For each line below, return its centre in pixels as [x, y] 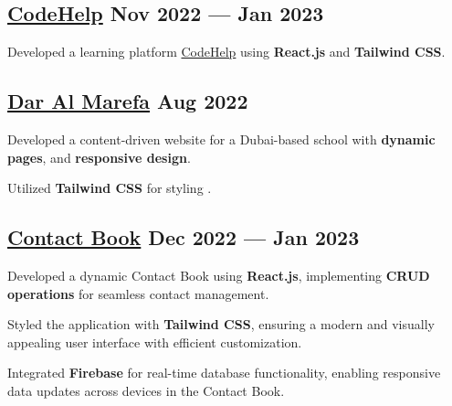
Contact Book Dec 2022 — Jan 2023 [184, 237]
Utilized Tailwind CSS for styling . [110, 188]
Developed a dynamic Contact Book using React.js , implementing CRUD [219, 275]
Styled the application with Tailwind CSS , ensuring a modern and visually [221, 324]
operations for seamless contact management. [138, 293]
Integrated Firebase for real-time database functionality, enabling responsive [224, 373]
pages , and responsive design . [99, 157]
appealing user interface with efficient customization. [155, 342]
